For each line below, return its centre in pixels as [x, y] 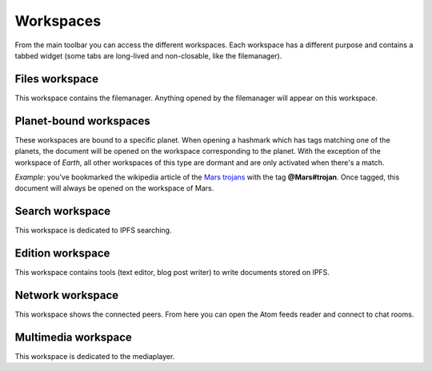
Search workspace [63, 211]
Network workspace [67, 295]
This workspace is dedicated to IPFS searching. [93, 230]
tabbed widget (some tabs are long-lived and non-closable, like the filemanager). [148, 55]
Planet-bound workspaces [83, 121]
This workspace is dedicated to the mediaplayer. [95, 356]
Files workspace [57, 79]
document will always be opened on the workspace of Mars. [114, 188]
